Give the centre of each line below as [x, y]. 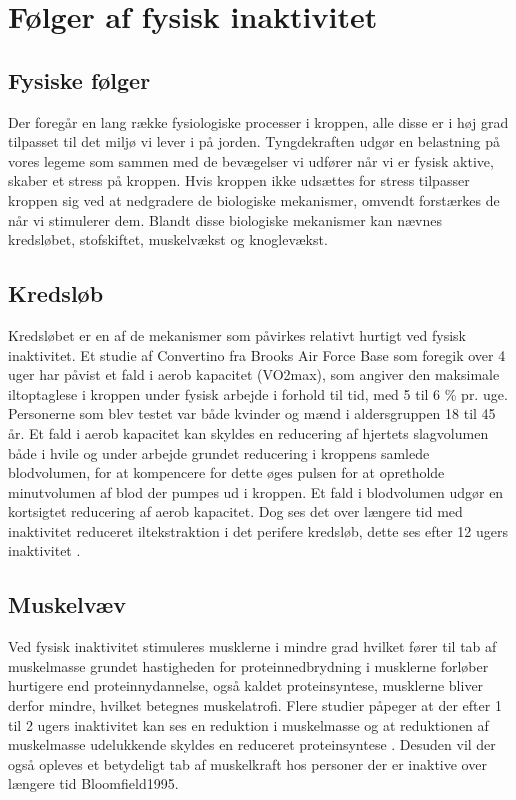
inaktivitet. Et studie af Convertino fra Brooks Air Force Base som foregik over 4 [257, 354]
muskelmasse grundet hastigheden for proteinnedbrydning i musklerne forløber [248, 665]
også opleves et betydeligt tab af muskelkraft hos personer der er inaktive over [247, 763]
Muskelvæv [67, 604]
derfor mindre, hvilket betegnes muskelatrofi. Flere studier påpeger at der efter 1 [255, 705]
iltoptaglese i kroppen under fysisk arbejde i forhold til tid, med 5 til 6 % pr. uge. [258, 393]
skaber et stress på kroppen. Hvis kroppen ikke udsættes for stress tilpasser [239, 180]
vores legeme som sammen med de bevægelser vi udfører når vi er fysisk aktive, [251, 160]
